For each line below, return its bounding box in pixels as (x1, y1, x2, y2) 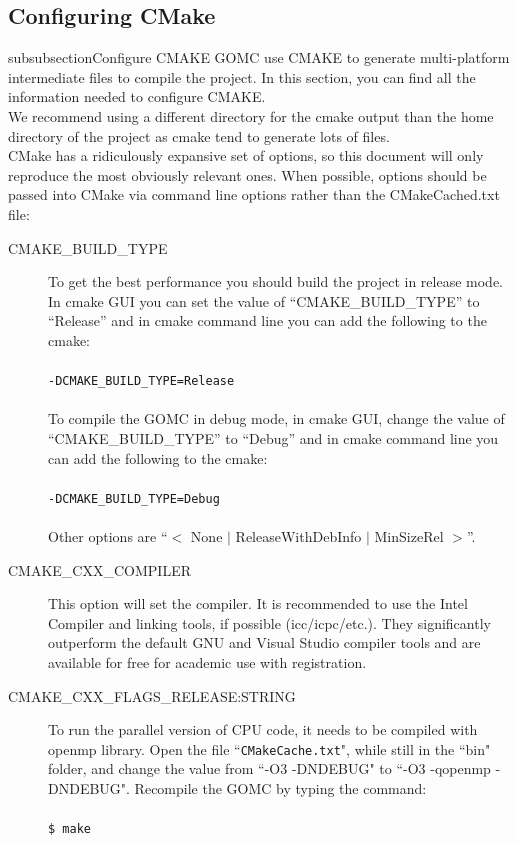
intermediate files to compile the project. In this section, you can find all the (8, 66, 476, 87)
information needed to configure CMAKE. (8, 86, 266, 107)
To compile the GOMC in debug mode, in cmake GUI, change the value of (48, 408, 505, 429)
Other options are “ (48, 525, 168, 546)
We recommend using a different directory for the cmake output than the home (8, 105, 494, 126)
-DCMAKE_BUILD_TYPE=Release (48, 374, 235, 389)
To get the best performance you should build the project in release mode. (48, 271, 503, 292)
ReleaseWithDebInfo (235, 525, 362, 546)
